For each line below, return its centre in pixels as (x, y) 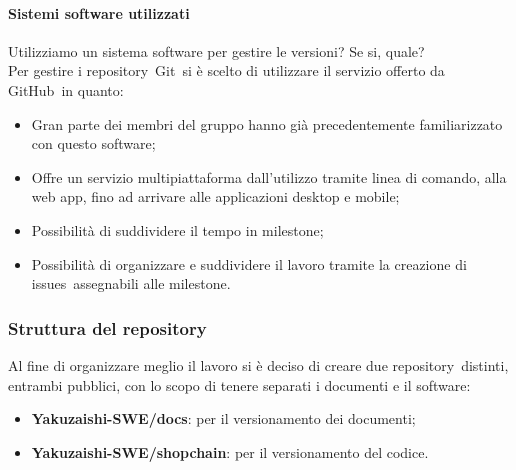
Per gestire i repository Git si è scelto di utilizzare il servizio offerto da (226, 70)
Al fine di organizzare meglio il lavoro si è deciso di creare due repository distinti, (258, 364)
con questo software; (93, 143)
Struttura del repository (107, 327)
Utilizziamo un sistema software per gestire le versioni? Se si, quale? (216, 50)
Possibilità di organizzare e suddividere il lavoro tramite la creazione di (249, 263)
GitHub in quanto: (66, 89)
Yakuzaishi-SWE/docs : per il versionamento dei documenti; (223, 418)
